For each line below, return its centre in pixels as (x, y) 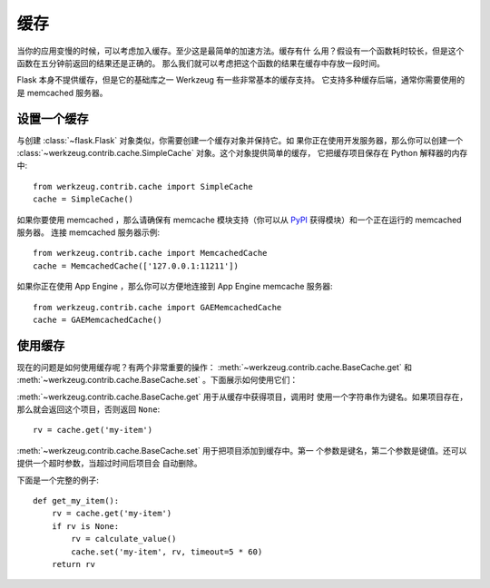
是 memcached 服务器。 (62, 93)
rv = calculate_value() (124, 539)
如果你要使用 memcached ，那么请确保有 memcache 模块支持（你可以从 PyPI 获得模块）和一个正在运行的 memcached (239, 220)
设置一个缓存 (53, 118)
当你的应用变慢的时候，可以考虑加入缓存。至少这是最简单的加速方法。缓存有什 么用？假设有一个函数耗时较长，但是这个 (240, 51)
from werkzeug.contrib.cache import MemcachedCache (150, 253)
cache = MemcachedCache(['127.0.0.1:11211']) (136, 266)
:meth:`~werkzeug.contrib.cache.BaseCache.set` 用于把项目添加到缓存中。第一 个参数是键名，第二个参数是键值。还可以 (242, 450)
